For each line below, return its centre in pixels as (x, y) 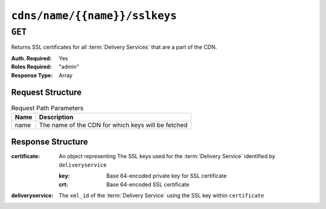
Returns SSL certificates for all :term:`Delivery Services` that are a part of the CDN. (114, 47)
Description (56, 117)
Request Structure (46, 93)
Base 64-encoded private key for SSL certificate (167, 176)
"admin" (69, 67)
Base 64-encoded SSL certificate (148, 184)
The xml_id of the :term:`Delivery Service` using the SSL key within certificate (161, 195)
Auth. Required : (31, 58)
